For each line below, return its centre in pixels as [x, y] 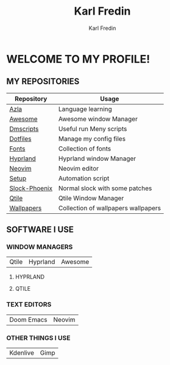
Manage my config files [92, 138]
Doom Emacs [28, 319]
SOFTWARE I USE [40, 230]
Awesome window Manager [98, 119]
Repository [31, 99]
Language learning [85, 109]
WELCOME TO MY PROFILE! [78, 59]
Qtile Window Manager [91, 198]
